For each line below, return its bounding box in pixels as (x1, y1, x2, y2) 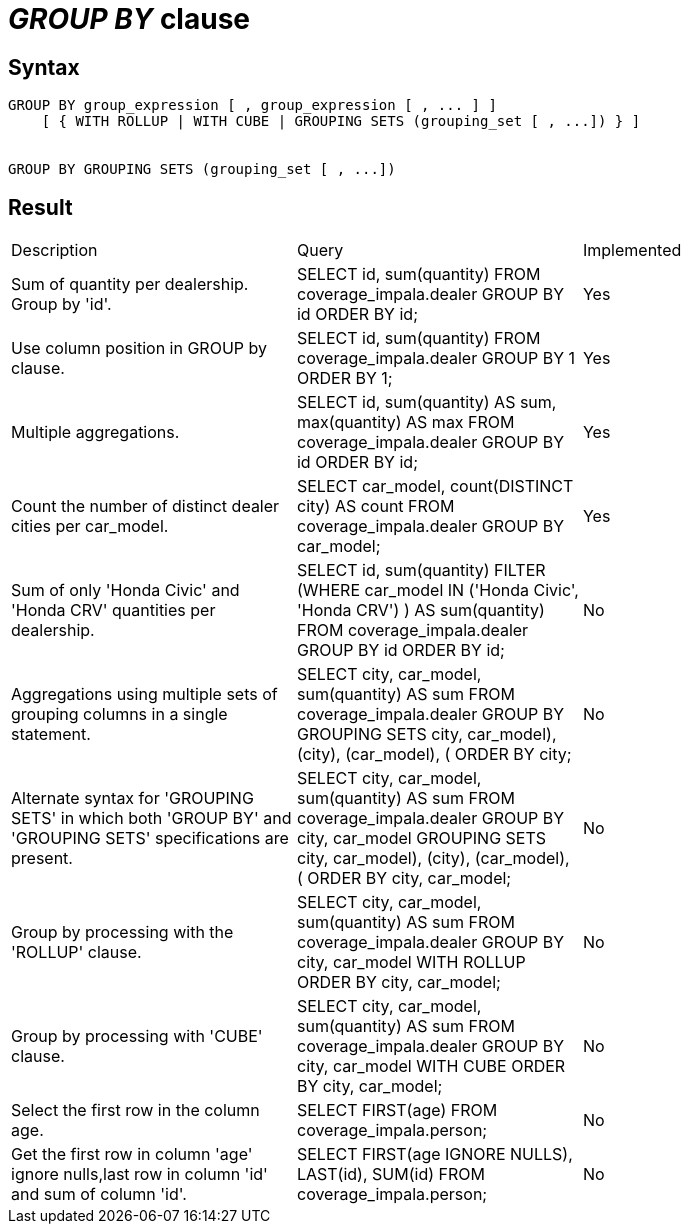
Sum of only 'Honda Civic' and (11, 580, 240, 601)
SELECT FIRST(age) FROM (296, 1100, 498, 1121)
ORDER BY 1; (296, 368, 393, 389)
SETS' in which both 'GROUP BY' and (11, 808, 292, 829)
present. (11, 848, 73, 869)
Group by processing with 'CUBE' (11, 1026, 263, 1047)
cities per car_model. (11, 516, 169, 537)
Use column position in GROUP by (11, 338, 267, 359)
